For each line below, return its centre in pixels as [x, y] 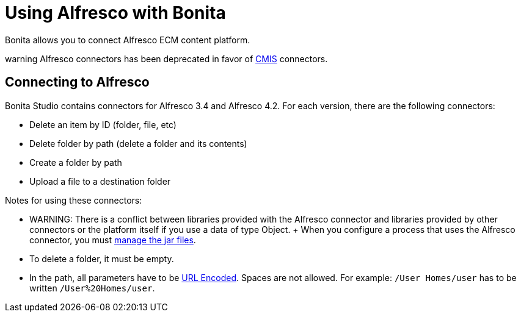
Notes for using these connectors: [74, 200]
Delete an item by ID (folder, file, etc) [103, 124]
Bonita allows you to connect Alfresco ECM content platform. [128, 40]
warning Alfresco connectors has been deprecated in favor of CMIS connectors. [166, 59]
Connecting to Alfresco [77, 82]
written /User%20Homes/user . [92, 288]
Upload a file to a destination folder [100, 181]
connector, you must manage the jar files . [113, 240]
